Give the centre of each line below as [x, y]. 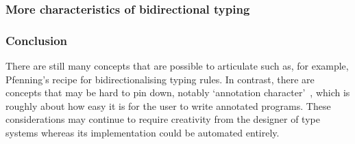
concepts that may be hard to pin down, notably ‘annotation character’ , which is [178, 92]
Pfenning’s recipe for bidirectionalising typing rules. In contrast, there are [160, 79]
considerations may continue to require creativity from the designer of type [163, 119]
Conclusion [36, 40]
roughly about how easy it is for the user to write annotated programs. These [168, 105]
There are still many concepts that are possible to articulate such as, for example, [177, 66]
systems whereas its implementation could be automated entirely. [143, 133]
